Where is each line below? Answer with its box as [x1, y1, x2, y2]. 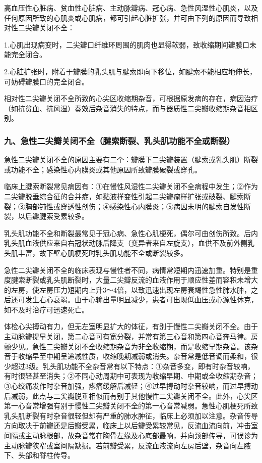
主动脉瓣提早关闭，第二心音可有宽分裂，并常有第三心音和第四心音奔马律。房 [4, 331, 258, 342]
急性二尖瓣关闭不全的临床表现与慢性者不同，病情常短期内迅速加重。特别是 [4, 264, 251, 275]
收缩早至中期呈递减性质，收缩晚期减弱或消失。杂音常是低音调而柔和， [18, 351, 251, 361]
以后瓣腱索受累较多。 [18, 211, 89, 221]
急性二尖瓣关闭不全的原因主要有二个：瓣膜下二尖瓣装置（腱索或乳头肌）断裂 [4, 154, 258, 165]
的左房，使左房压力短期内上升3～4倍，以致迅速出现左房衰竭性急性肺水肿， [4, 284, 251, 295]
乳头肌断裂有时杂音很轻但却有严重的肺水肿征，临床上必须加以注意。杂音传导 [4, 410, 258, 421]
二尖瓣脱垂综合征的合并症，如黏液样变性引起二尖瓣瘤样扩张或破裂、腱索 [4, 191, 244, 201]
